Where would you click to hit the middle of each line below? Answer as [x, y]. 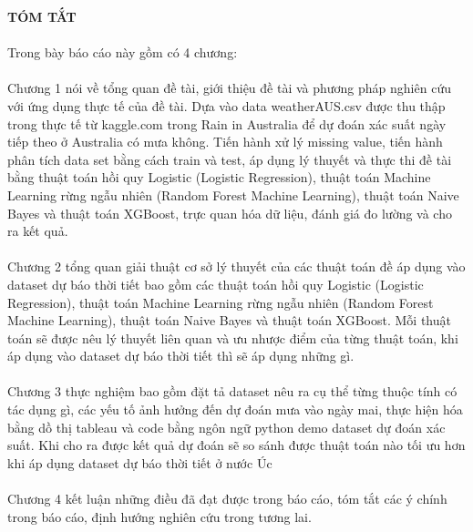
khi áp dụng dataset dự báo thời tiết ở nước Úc [140, 462]
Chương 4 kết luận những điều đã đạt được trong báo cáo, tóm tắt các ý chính [227, 499]
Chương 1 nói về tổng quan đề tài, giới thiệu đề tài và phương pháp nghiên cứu [229, 88]
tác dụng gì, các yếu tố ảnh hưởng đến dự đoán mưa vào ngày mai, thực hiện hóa [235, 409]
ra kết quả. [38, 231]
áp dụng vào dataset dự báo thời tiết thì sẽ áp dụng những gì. [181, 356]
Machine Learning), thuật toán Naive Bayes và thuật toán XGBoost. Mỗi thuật [229, 320]
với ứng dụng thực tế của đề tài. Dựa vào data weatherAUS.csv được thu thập [226, 105]
